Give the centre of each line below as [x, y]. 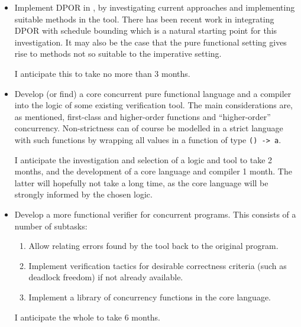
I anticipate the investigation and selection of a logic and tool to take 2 [143, 159]
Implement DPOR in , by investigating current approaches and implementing [155, 7]
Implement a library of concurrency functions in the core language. [150, 297]
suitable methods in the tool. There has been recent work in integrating [144, 19]
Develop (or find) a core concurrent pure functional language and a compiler [153, 93]
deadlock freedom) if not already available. [106, 277]
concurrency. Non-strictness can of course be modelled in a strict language [149, 128]
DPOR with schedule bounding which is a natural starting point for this [146, 30]
